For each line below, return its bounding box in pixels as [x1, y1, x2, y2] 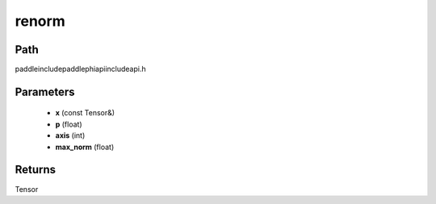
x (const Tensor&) [55, 108, 115, 118]
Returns [15, 163, 57, 177]
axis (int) [55, 131, 86, 140]
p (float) [55, 119, 82, 129]
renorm [15, 12, 66, 30]
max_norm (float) [55, 142, 115, 152]
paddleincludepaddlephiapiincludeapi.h [15, 65, 146, 74]
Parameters [15, 85, 75, 98]
